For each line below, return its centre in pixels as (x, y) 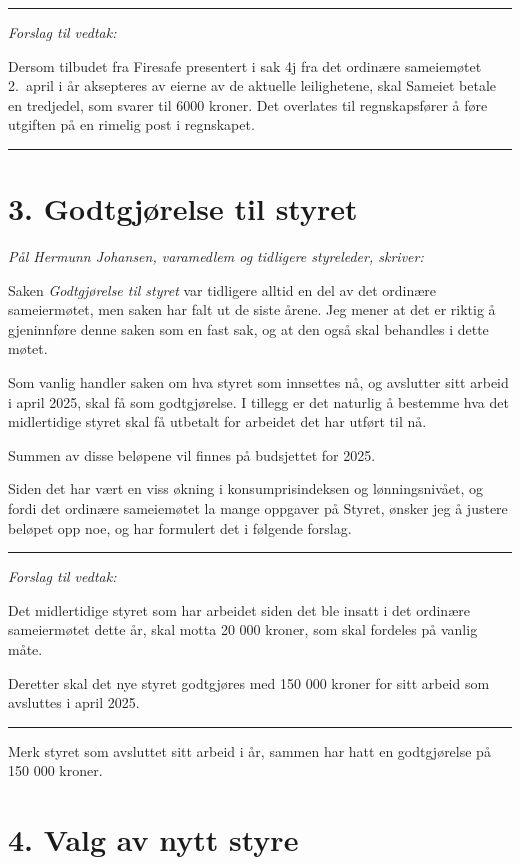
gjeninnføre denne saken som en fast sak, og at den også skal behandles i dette (248, 328)
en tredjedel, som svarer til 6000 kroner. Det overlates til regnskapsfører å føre (248, 104)
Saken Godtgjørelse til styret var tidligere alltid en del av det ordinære (222, 289)
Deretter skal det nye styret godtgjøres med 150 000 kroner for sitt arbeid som (249, 682)
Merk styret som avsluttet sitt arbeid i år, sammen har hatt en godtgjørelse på (249, 750)
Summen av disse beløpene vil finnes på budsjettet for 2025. (192, 454)
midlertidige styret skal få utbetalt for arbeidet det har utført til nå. (217, 421)
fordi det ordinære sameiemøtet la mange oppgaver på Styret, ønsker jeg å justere (258, 508)
